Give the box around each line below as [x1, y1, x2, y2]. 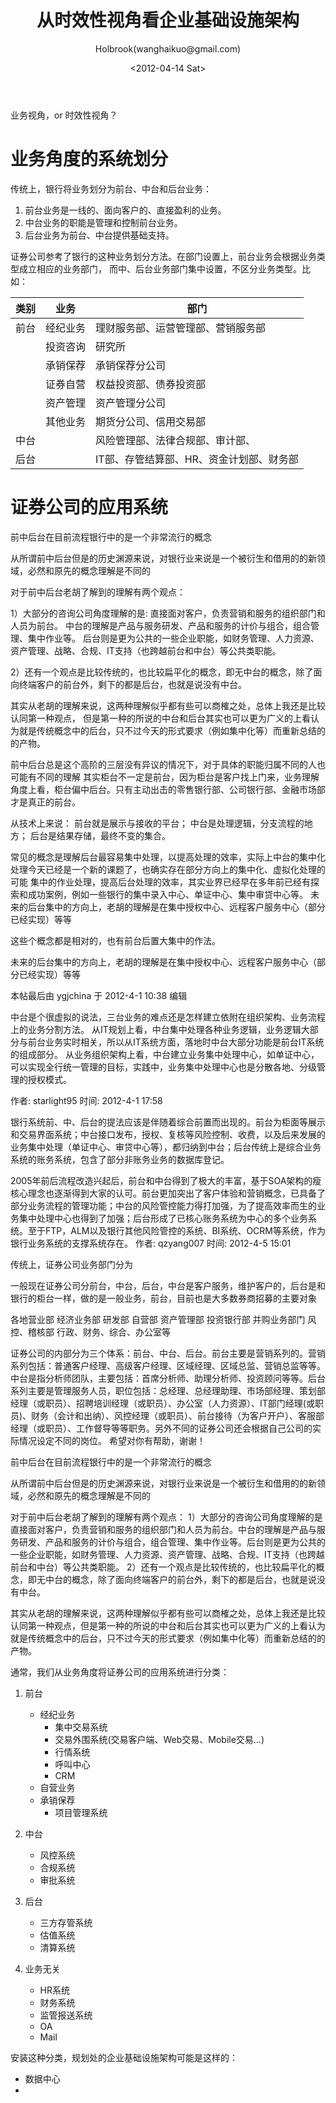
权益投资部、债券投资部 [95, 377, 207, 391]
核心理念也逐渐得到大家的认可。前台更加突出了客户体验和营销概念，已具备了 [10, 1187, 326, 1199]
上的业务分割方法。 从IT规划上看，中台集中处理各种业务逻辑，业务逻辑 [10, 1023, 302, 1035]
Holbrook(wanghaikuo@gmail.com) [94, 42, 242, 55]
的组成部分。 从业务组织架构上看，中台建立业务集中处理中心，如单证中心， [10, 1048, 320, 1060]
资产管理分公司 [95, 396, 167, 410]
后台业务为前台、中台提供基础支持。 [24, 229, 175, 241]
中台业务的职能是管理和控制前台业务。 [24, 216, 183, 228]
